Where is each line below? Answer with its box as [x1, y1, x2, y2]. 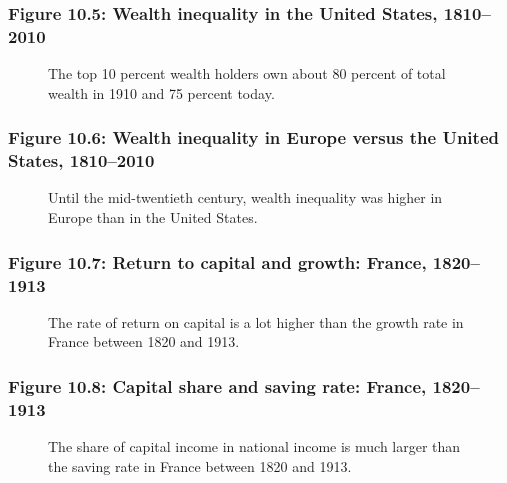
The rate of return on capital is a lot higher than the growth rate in [48, 311, 464, 332]
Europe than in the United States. [48, 207, 258, 228]
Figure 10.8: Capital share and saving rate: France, [8, 373, 427, 398]
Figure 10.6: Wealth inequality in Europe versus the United [8, 125, 499, 150]
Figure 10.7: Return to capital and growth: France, [8, 249, 427, 274]
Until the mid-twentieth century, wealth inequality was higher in [48, 187, 443, 208]
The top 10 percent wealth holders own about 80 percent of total [48, 63, 446, 84]
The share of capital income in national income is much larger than [48, 436, 461, 457]
